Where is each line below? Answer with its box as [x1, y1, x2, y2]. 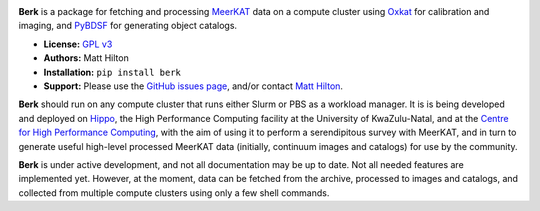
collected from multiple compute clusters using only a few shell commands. [18, 186, 330, 199]
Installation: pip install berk [43, 66, 182, 78]
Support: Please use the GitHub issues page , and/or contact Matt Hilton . [43, 80, 344, 92]
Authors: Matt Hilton [43, 52, 129, 64]
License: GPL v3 [43, 38, 113, 50]
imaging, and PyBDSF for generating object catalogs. [18, 20, 238, 32]
